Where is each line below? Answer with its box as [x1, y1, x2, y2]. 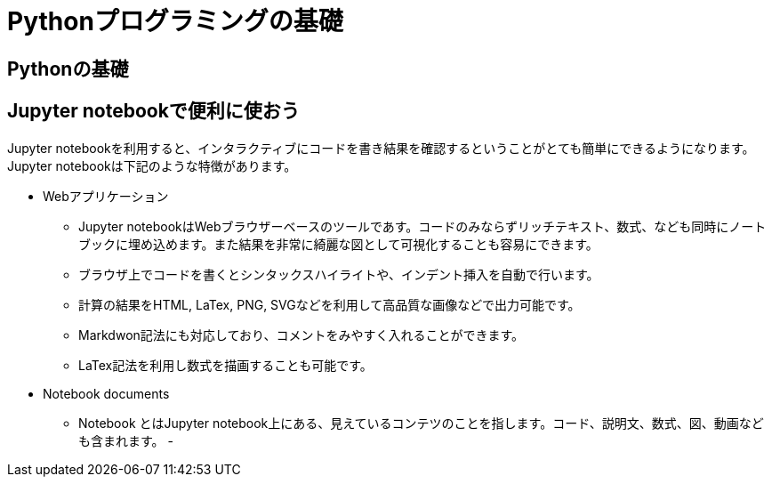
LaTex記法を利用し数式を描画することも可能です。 [78, 357, 373, 373]
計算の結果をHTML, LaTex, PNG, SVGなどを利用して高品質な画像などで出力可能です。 [78, 296, 581, 312]
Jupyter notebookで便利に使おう [7, 100, 300, 123]
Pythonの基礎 [7, 57, 129, 80]
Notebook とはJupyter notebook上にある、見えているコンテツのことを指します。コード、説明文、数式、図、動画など [78, 415, 764, 431]
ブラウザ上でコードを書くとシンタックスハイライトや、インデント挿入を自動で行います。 [78, 266, 599, 282]
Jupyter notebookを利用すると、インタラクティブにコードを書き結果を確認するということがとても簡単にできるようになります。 [7, 140, 755, 156]
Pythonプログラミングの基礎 [7, 6, 343, 36]
